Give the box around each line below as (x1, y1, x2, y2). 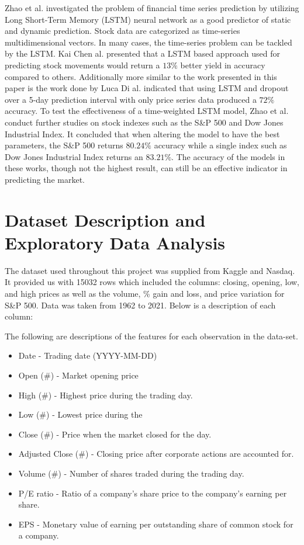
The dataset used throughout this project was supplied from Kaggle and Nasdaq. (5, 264, 295, 276)
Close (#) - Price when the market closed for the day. (18, 428, 212, 440)
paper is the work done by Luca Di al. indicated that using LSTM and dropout (5, 82, 289, 94)
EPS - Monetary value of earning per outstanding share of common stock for (18, 518, 293, 530)
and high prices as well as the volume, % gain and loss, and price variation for (5, 287, 285, 299)
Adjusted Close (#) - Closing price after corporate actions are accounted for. (18, 447, 294, 460)
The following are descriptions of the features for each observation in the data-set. (5, 329, 298, 342)
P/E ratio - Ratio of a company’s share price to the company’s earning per (18, 487, 287, 499)
